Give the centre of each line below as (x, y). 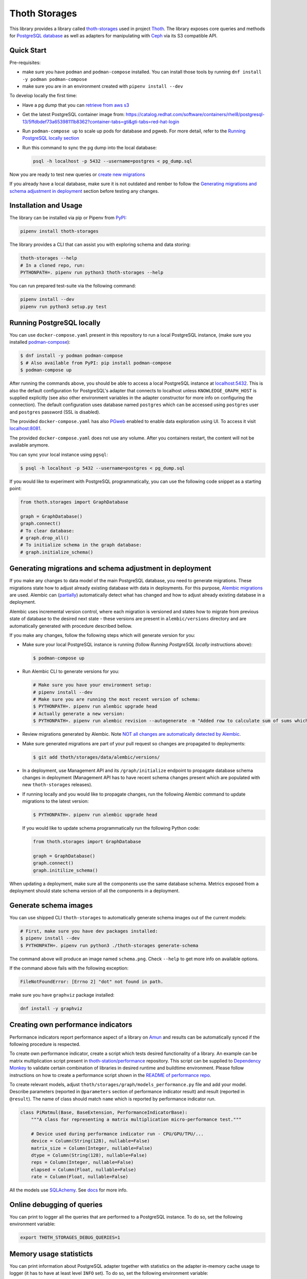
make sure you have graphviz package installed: (62, 995)
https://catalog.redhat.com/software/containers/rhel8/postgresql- (195, 115)
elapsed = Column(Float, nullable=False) (84, 1170)
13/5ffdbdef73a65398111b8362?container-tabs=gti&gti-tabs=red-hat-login (101, 122)
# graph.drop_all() (45, 538)
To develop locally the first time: (43, 96)
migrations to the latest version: (56, 801)
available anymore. (29, 445)
